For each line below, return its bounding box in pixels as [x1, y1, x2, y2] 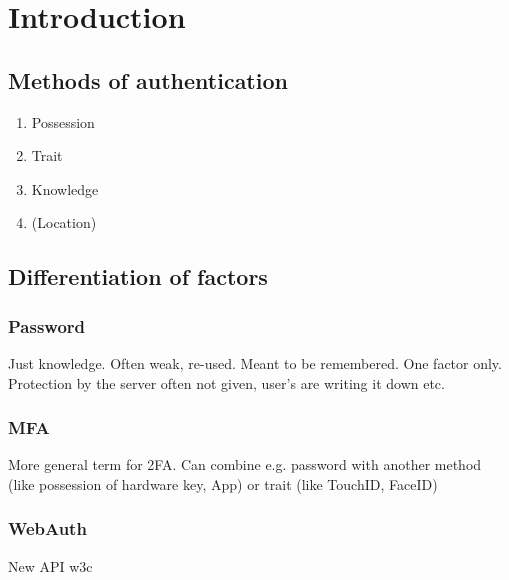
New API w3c [8, 555, 93, 576]
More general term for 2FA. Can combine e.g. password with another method [8, 454, 482, 475]
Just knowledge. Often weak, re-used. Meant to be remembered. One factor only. [8, 352, 502, 373]
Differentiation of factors [8, 261, 268, 292]
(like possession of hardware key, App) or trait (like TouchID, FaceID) [8, 473, 438, 494]
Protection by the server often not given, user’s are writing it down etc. [8, 372, 445, 393]
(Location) [31, 212, 97, 233]
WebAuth [8, 516, 87, 541]
